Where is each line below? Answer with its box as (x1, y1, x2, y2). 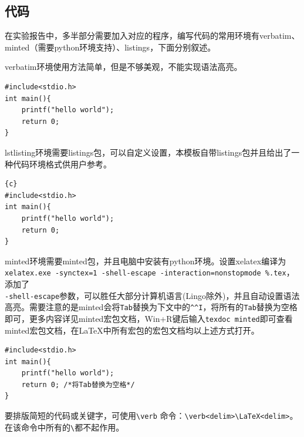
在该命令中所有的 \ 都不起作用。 (5, 421, 124, 433)
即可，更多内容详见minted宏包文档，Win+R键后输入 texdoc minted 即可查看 (5, 312, 293, 324)
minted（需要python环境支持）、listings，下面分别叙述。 (5, 41, 216, 53)
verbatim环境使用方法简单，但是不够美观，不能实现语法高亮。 (5, 60, 242, 73)
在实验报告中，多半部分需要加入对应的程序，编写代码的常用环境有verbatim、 (5, 29, 300, 42)
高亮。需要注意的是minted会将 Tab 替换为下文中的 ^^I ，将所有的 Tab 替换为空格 (5, 301, 298, 313)
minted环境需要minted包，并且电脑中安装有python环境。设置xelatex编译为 (5, 254, 286, 267)
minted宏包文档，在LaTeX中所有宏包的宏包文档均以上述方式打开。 (5, 324, 259, 336)
